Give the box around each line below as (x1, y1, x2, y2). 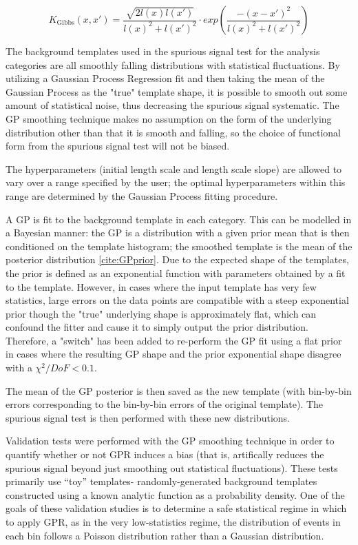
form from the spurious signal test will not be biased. (6, 138, 230, 153)
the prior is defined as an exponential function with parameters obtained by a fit (6, 265, 346, 280)
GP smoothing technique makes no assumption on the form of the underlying (6, 111, 332, 125)
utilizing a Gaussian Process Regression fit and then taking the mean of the (6, 71, 325, 85)
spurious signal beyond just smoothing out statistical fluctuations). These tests (6, 460, 338, 475)
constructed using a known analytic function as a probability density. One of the (6, 487, 345, 502)
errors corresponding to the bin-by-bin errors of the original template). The (6, 397, 324, 411)
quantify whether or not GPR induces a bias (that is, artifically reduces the (6, 447, 324, 462)
